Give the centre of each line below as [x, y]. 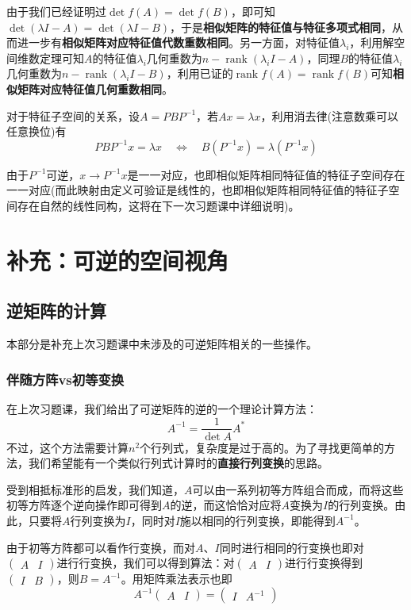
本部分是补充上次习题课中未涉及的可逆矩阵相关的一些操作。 [162, 344]
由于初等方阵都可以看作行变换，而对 [101, 547]
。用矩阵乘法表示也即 [177, 579]
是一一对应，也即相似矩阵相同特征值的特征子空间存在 [266, 174]
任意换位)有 [36, 131]
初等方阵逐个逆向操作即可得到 [84, 505]
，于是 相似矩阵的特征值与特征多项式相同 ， [281, 27]
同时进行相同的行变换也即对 [292, 547]
